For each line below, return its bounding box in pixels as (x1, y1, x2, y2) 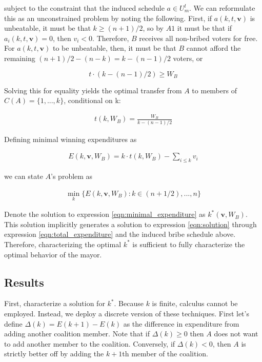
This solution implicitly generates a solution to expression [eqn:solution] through (4, 218, 257, 229)
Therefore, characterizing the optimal (4, 238, 122, 249)
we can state (4, 171, 43, 182)
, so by (143, 23, 164, 33)
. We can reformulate (189, 3, 255, 13)
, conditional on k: (64, 95, 121, 106)
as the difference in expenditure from (123, 318, 239, 329)
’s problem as (51, 171, 93, 182)
